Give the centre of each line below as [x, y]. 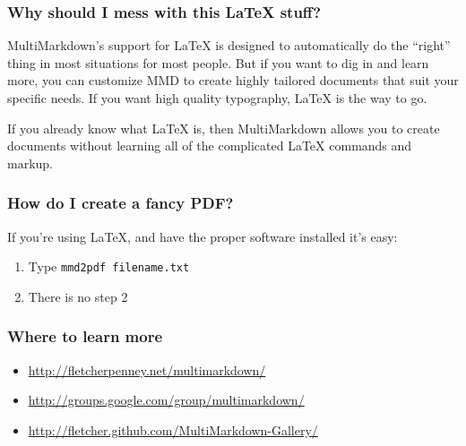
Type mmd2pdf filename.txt [109, 266]
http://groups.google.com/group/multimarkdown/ [166, 400]
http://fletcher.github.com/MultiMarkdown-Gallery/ [173, 429]
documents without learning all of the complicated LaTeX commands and [210, 146]
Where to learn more [85, 336]
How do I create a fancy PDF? [121, 203]
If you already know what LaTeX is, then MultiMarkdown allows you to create [224, 128]
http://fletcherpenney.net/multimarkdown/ [147, 369]
